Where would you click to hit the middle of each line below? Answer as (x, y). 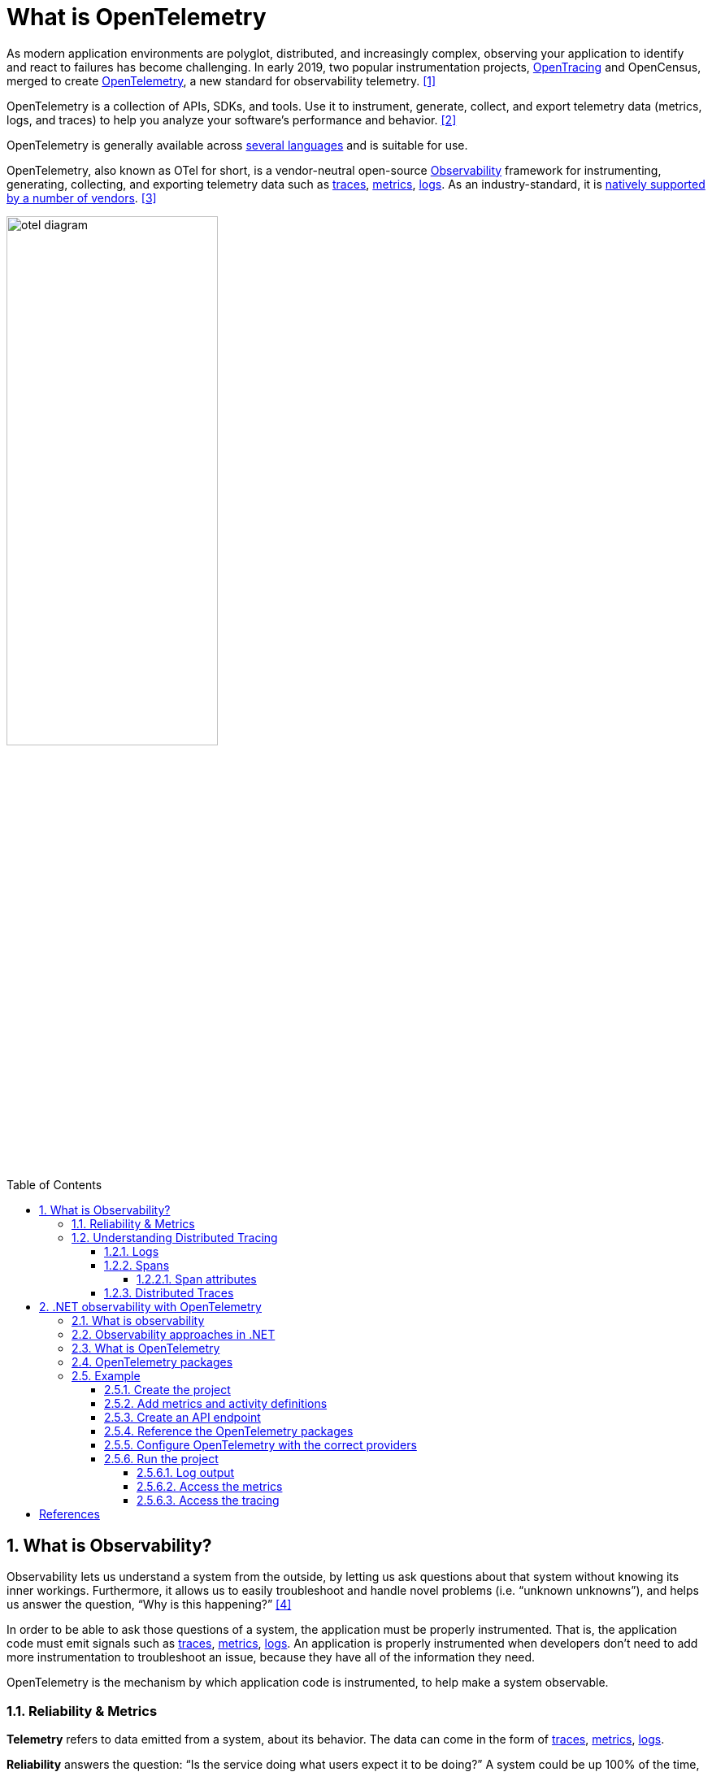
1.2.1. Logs (132, 1252)
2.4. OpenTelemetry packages (152, 1362)
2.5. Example (106, 1376)
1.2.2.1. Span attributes (197, 1279)
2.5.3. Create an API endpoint (182, 1418)
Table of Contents (54, 1185)
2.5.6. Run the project (161, 1459)
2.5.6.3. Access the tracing (208, 1501)
